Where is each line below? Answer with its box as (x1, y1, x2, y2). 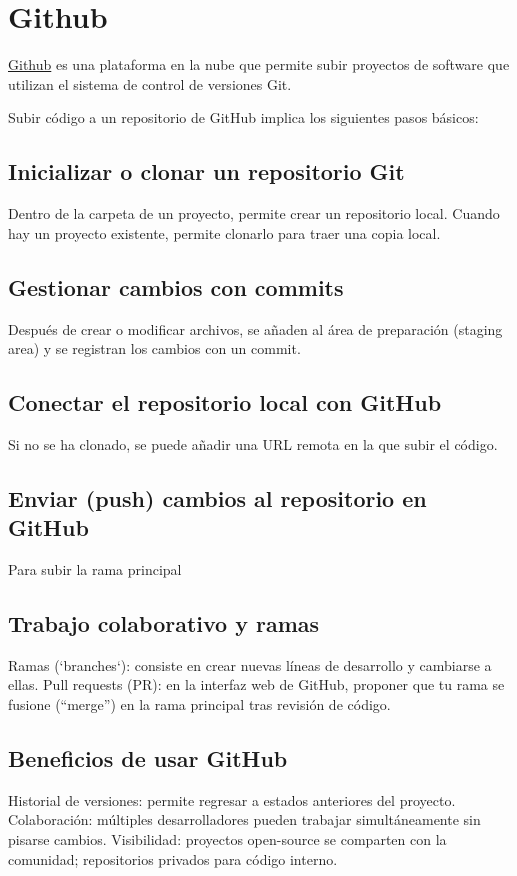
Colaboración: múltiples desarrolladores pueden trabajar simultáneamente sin (8, 809, 481, 830)
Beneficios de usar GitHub (8, 743, 288, 774)
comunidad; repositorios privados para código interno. (8, 848, 338, 869)
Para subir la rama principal (8, 559, 182, 580)
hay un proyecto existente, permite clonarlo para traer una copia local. (8, 222, 441, 243)
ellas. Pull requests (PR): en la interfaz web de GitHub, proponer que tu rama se (8, 674, 505, 695)
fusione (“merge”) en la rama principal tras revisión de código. (8, 694, 391, 715)
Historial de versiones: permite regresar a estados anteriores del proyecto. (8, 789, 456, 810)
